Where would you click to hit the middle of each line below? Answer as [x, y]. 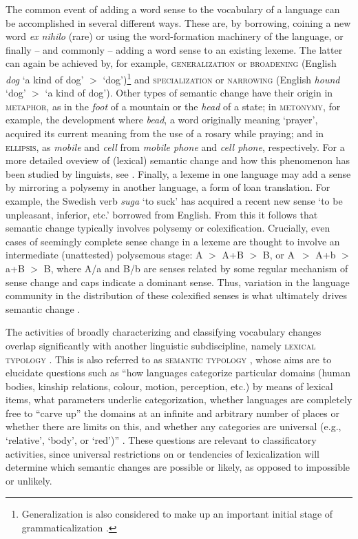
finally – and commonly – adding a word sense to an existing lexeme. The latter [174, 49]
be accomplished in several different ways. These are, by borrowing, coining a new [178, 22]
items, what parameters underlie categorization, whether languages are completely [179, 399]
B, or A [278, 255]
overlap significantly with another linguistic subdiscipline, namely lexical [161, 345]
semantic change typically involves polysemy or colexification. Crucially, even [168, 228]
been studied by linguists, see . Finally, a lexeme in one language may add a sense [178, 173]
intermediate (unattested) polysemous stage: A [104, 255]
